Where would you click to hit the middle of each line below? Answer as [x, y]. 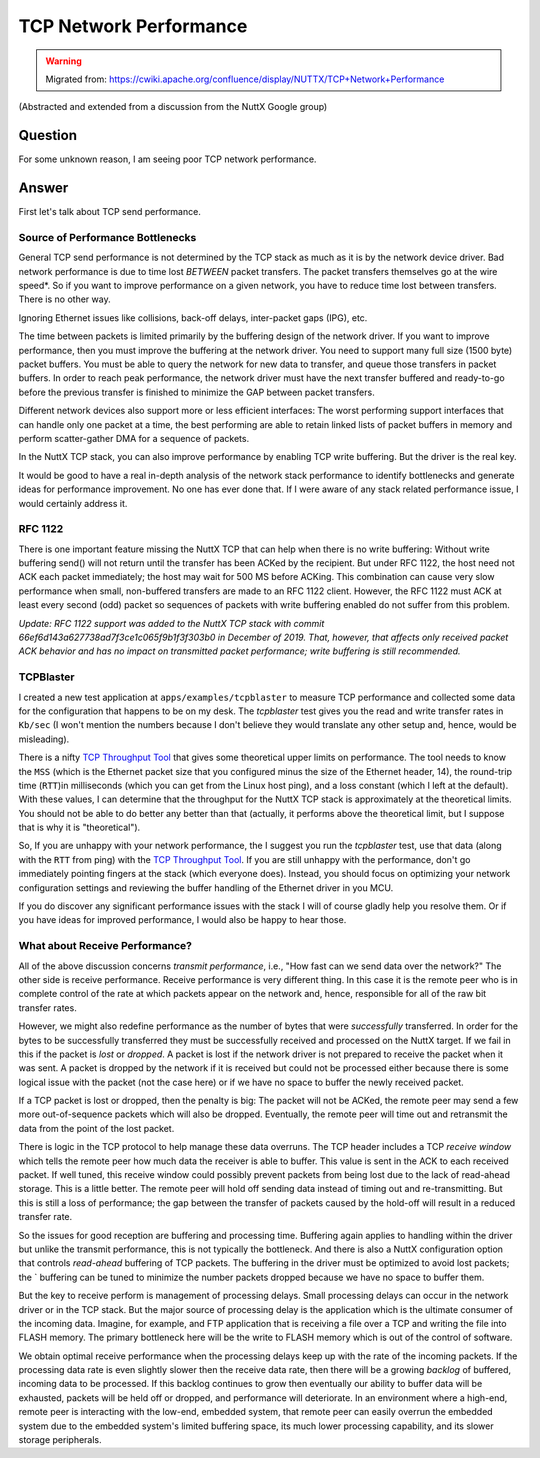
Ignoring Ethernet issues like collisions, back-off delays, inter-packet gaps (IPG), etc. [193, 317]
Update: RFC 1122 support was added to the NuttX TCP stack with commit [171, 623]
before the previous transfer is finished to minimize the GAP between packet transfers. [196, 392]
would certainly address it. [73, 503]
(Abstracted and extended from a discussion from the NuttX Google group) [173, 107]
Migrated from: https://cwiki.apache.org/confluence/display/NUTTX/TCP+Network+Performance [245, 79]
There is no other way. [64, 299]
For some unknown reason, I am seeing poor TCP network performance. [167, 159]
